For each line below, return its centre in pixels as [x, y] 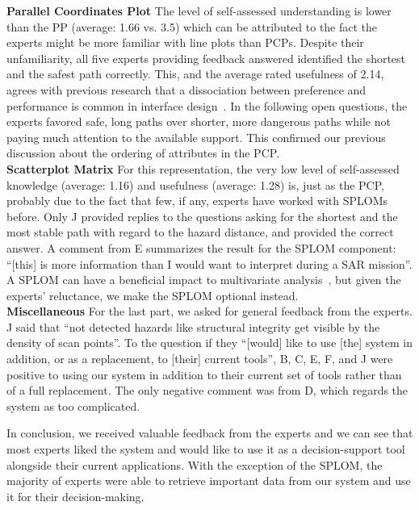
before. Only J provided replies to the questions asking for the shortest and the [202, 216]
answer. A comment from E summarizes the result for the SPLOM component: [201, 247]
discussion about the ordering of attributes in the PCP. [143, 153]
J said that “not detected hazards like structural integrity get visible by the [193, 326]
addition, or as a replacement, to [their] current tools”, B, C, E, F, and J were [200, 359]
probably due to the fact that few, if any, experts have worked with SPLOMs [197, 201]
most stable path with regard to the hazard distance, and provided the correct [200, 232]
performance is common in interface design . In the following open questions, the [207, 105]
